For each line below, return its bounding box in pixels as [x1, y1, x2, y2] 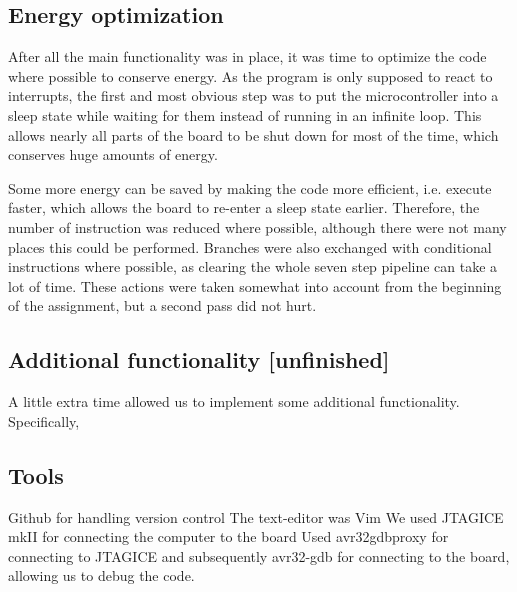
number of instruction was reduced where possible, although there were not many [8, 216, 507, 237]
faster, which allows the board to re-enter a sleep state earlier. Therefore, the [8, 197, 480, 218]
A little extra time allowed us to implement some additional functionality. [8, 391, 460, 412]
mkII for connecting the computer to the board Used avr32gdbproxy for [8, 526, 449, 547]
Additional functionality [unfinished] [8, 344, 390, 375]
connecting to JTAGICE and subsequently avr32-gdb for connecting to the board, [8, 545, 510, 566]
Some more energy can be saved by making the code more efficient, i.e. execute [8, 177, 492, 198]
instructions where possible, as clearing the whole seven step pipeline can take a [8, 256, 498, 277]
